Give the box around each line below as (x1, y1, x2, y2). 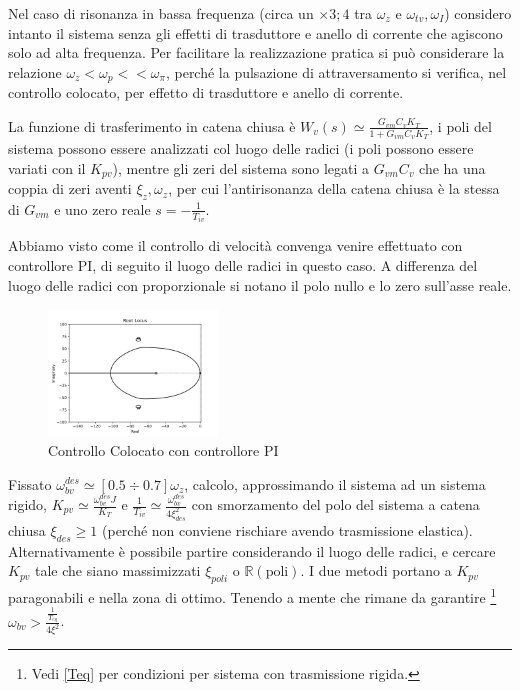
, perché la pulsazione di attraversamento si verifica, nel (165, 61, 507, 82)
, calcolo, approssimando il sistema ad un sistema (184, 473, 486, 494)
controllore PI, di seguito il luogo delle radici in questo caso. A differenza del (8, 254, 478, 275)
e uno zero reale (54, 198, 151, 219)
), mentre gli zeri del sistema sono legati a (112, 157, 370, 178)
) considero (444, 3, 512, 23)
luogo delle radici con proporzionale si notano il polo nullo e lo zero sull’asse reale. (8, 274, 512, 295)
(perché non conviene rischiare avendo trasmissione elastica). (102, 519, 473, 540)
